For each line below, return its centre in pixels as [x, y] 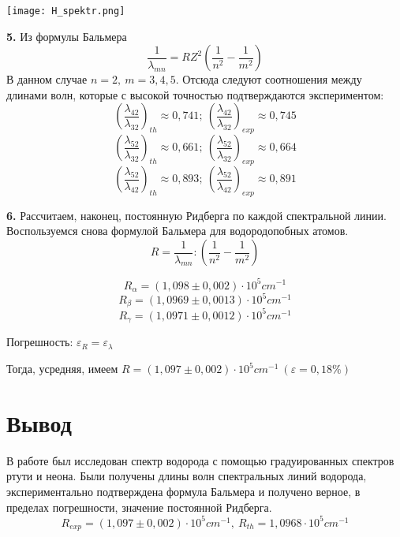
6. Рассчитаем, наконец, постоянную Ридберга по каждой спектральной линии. [196, 215]
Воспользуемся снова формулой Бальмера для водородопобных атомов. [178, 231]
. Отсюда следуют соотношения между [269, 79]
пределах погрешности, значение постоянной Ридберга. [139, 507]
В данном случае [47, 79]
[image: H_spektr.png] [66, 11]
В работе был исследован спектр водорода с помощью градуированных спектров [200, 460]
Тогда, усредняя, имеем [62, 369]
